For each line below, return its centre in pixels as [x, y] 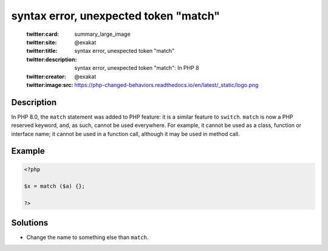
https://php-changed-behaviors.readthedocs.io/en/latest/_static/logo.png [166, 84]
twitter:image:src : [50, 84]
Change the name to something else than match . [87, 237]
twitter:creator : [46, 77]
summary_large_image [102, 34]
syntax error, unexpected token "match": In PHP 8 [137, 68]
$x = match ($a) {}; [54, 186]
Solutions [30, 223]
